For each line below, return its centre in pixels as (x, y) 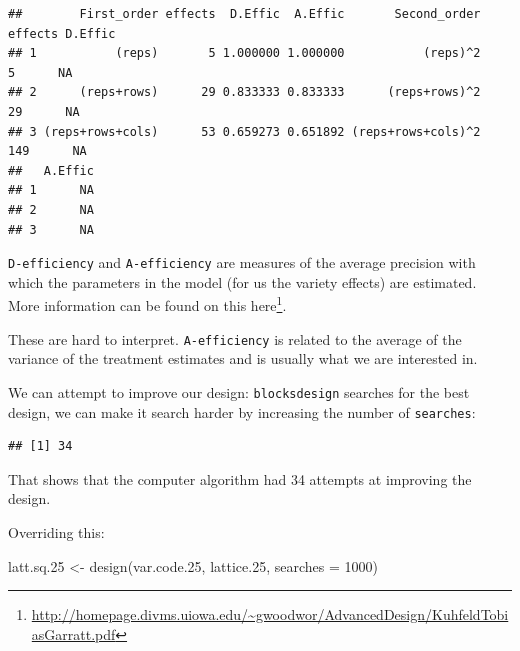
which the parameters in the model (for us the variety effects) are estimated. (242, 281)
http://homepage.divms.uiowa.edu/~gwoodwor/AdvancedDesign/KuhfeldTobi (270, 614)
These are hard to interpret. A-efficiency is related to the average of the (235, 338)
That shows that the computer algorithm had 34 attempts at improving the (240, 478)
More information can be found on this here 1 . (147, 304)
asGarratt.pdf (73, 633)
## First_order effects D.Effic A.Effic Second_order (244, 14)
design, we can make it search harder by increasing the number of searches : (242, 411)
